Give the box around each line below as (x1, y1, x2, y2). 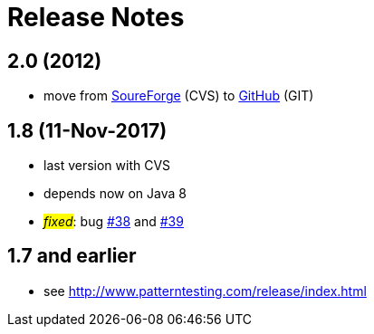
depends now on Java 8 (43, 186, 187, 202)
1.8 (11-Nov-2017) (7, 119, 168, 142)
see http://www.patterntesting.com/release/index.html (43, 282, 367, 299)
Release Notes (7, 2, 185, 33)
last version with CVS (43, 157, 171, 174)
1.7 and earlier (7, 244, 137, 268)
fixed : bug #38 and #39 (43, 214, 184, 230)
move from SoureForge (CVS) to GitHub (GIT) (43, 88, 314, 104)
